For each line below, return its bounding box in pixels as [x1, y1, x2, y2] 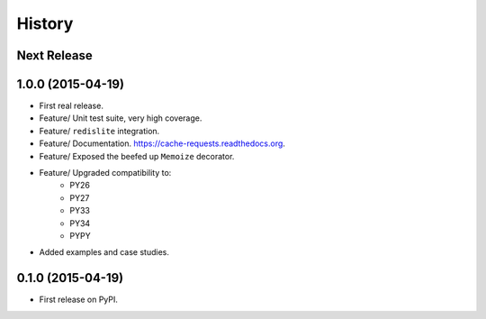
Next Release [16, 48, 94, 63]
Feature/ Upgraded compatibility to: [39, 168, 172, 178]
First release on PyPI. [39, 294, 119, 305]
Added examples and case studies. [39, 247, 170, 258]
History [16, 14, 74, 33]
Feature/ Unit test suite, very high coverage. [39, 113, 202, 123]
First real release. [39, 100, 103, 112]
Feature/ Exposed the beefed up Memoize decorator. [39, 150, 235, 161]
